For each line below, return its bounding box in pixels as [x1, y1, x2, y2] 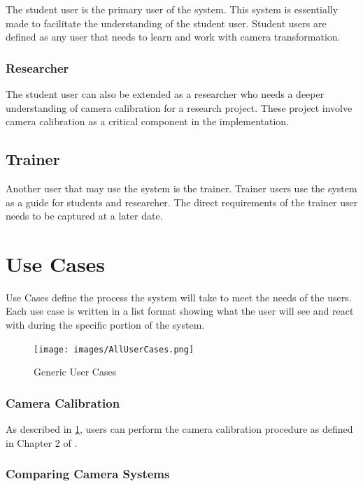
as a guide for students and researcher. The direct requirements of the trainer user [6, 194, 358, 209]
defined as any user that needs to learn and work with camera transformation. [6, 29, 341, 44]
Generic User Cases [34, 364, 117, 379]
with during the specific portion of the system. [6, 317, 205, 332]
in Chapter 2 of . [6, 435, 78, 450]
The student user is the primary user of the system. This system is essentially [6, 2, 339, 16]
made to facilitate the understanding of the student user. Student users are [6, 15, 327, 30]
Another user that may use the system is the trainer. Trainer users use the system [6, 180, 357, 195]
